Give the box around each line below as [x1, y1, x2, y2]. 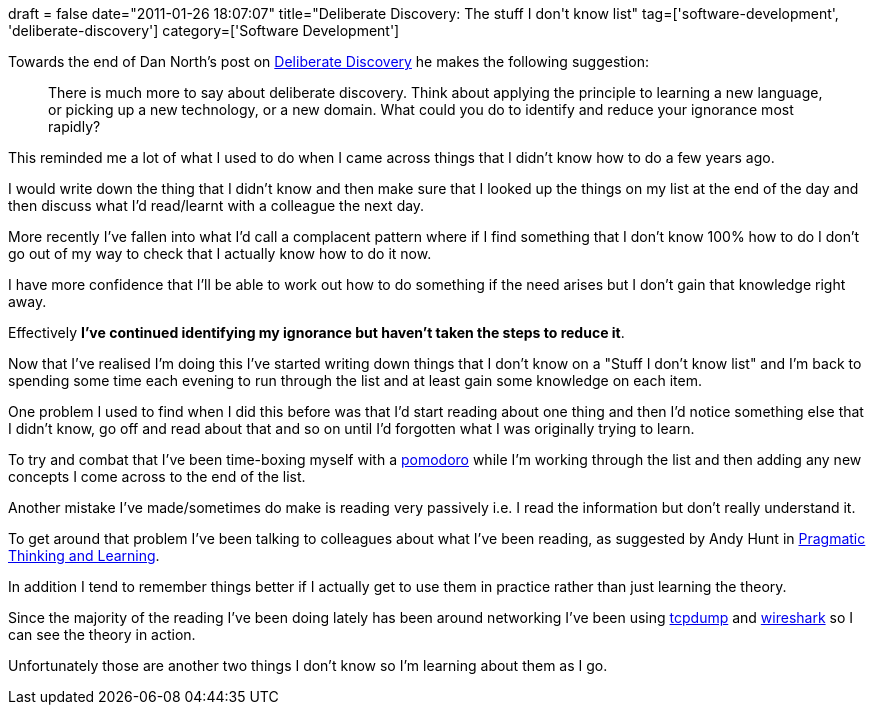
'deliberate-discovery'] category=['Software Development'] [8, 22, 400, 39]
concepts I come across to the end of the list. [8, 468, 306, 485]
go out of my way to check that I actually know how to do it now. [8, 245, 432, 262]
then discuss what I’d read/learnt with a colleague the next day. [8, 197, 425, 214]
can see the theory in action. [8, 626, 196, 643]
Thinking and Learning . [8, 547, 160, 564]
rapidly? [48, 118, 101, 135]
